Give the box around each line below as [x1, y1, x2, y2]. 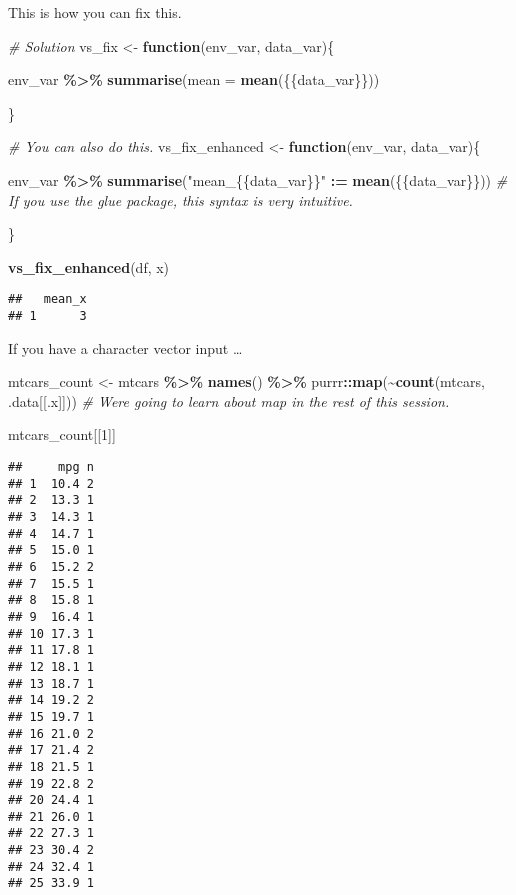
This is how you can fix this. [8, 2, 182, 22]
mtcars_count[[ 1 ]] [8, 424, 116, 445]
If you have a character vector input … [8, 337, 243, 358]
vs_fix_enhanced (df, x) [8, 256, 170, 277]
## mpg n [8, 460, 94, 475]
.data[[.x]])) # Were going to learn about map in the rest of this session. [8, 390, 450, 411]
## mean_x [8, 292, 87, 307]
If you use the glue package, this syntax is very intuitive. [8, 189, 353, 210]
